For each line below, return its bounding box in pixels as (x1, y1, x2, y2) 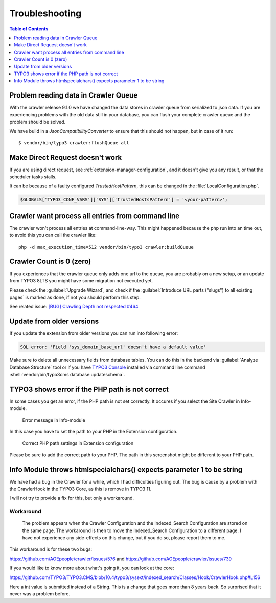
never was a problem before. (9, 591, 71, 597)
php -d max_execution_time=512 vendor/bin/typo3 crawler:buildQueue (18, 244, 194, 250)
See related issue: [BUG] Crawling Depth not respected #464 (9, 304, 139, 310)
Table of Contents (9, 26, 49, 32)
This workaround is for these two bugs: (9, 546, 92, 552)
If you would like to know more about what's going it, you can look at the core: (9, 565, 174, 571)
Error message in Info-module (22, 417, 85, 423)
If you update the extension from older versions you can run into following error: (9, 330, 178, 336)
